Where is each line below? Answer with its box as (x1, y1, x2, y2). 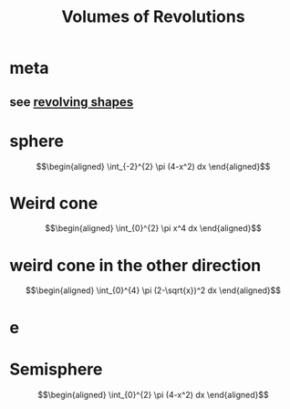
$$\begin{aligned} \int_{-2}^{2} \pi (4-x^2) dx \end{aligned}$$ (36, 161, 271, 172)
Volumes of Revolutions (61, 6, 245, 27)
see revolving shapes (9, 94, 134, 110)
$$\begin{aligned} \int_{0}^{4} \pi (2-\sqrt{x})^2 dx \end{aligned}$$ (26, 285, 281, 296)
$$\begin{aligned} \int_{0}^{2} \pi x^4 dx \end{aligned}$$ (45, 223, 262, 234)
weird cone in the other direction (9, 255, 262, 276)
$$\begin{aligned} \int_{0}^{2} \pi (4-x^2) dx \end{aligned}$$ (37, 389, 269, 400)
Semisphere (9, 359, 103, 380)
